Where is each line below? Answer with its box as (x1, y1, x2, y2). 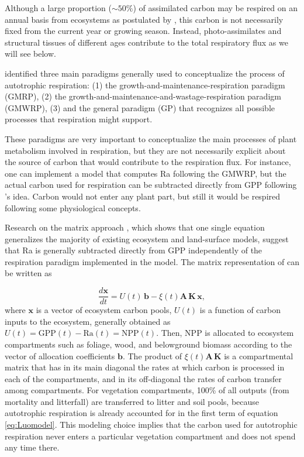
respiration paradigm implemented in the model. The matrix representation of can (5, 255, 300, 267)
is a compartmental (224, 349, 293, 362)
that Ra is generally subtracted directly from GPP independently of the (5, 244, 262, 256)
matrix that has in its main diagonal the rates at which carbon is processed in (5, 361, 285, 373)
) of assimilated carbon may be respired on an (133, 2, 298, 13)
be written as (5, 267, 52, 279)
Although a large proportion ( (5, 2, 112, 13)
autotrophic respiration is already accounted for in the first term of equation (5, 407, 278, 419)
